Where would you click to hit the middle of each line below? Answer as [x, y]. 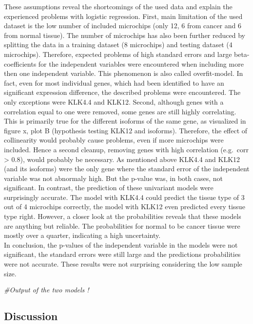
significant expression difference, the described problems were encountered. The [122, 92]
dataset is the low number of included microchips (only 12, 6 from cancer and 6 [123, 26]
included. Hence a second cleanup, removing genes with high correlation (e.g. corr [126, 149]
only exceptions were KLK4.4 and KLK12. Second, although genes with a [114, 101]
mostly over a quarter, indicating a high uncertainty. [82, 235]
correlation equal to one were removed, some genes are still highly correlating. [120, 111]
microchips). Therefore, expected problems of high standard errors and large [118, 54]
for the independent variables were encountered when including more [141, 63]
